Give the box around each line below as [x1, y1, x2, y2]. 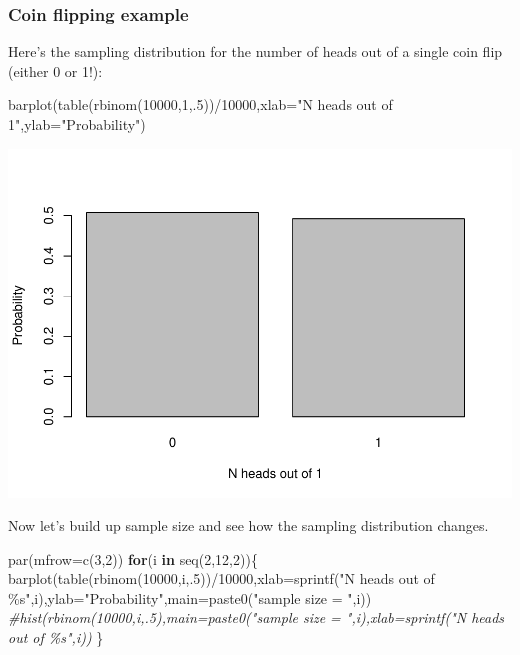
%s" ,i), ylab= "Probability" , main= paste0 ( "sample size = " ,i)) [8, 587, 372, 608]
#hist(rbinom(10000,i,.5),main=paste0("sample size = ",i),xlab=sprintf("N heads [8, 607, 505, 628]
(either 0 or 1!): [8, 60, 103, 81]
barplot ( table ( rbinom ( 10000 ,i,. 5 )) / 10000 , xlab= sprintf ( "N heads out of [8, 568, 435, 589]
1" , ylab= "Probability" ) [8, 114, 146, 134]
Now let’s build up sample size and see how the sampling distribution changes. [8, 515, 489, 536]
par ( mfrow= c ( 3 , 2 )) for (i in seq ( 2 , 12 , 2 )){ [8, 548, 258, 569]
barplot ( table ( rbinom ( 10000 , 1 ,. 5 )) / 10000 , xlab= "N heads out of [8, 94, 393, 115]
